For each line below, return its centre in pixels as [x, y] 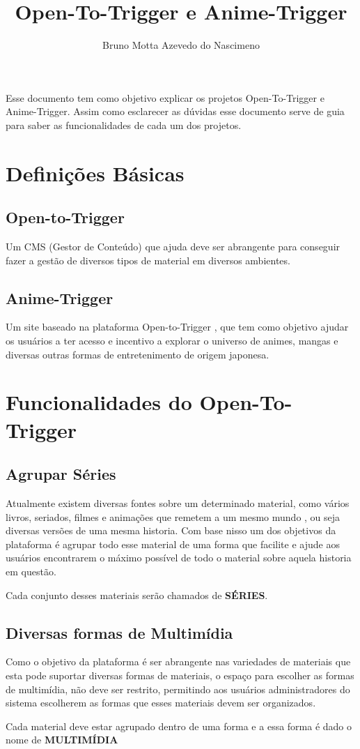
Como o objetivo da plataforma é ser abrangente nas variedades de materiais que [178, 661]
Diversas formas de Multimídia [119, 632]
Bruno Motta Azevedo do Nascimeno [181, 45]
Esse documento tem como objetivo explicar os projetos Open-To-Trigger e [165, 97]
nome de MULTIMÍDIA [62, 740]
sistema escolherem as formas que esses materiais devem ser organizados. [161, 703]
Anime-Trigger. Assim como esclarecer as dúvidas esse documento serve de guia [175, 111]
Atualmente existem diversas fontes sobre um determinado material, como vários [178, 503]
